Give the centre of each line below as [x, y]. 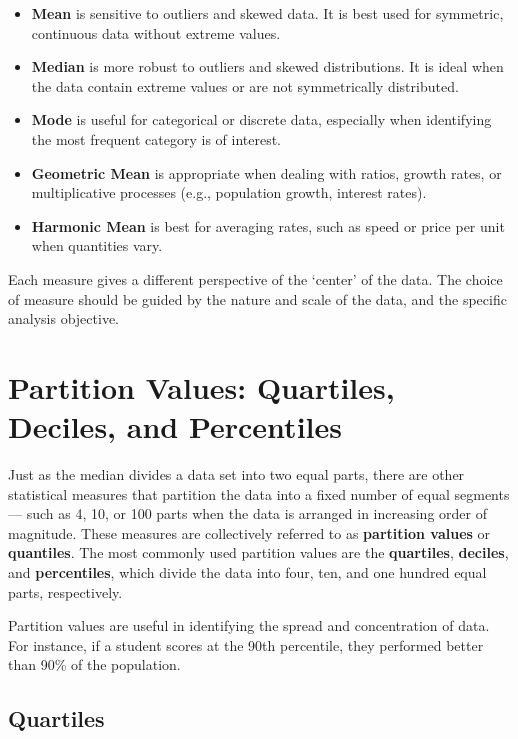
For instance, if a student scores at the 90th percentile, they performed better [246, 644]
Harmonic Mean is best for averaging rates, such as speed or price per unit [268, 225]
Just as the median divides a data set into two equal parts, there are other [236, 474]
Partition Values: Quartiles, [201, 386]
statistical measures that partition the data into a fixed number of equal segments [259, 493]
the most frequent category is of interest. [156, 138]
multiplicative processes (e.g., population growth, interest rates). [229, 192]
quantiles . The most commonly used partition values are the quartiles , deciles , [258, 552]
